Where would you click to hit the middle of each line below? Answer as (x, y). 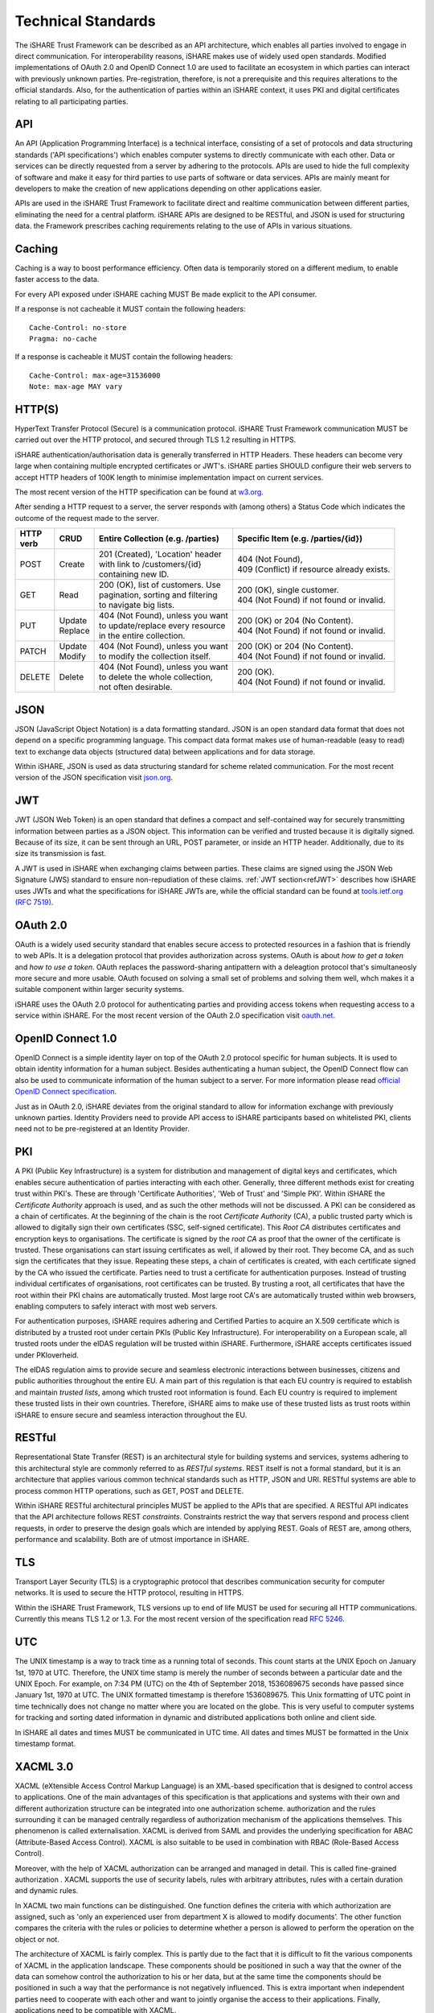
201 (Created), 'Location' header (160, 554)
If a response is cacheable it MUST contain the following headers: (124, 357)
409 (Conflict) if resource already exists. (314, 569)
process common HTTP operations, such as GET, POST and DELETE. (129, 1490)
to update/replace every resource (162, 626)
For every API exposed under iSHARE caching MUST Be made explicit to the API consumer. (166, 294)
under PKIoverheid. (47, 1355)
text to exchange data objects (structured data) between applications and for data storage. (165, 751)
